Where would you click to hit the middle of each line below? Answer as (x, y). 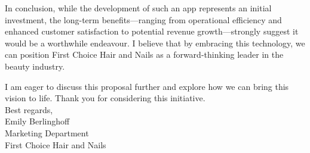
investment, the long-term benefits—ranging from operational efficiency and (143, 19)
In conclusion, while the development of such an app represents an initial (138, 8)
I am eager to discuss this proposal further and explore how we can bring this (147, 86)
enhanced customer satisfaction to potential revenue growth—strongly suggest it (152, 31)
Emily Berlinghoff (37, 121)
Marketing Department (47, 132)
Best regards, (29, 109)
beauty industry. (35, 66)
